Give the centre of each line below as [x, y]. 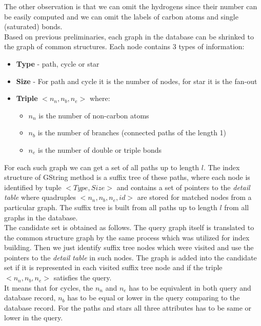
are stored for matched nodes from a [194, 197]
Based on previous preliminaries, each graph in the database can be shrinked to [129, 36]
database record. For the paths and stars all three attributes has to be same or [128, 307]
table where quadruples [40, 197]
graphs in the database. [41, 217]
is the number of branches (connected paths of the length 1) [132, 133]
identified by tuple [33, 187]
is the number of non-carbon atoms [94, 115]
